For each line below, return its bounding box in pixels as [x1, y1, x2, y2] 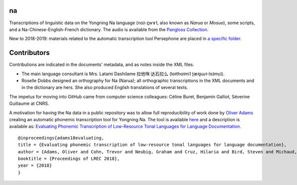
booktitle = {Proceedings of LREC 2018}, [18, 156, 120, 161]
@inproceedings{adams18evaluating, [18, 135, 104, 140]
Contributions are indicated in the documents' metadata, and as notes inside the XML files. [9, 62, 195, 68]
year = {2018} [18, 163, 52, 168]
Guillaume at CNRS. [9, 100, 49, 106]
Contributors [9, 48, 50, 57]
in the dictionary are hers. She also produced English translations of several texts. [21, 85, 188, 91]
